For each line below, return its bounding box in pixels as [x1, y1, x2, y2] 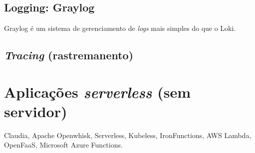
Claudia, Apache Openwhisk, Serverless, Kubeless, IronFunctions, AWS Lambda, [4, 130, 252, 140]
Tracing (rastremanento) [4, 47, 134, 63]
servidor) [4, 101, 67, 121]
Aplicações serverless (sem [4, 81, 191, 102]
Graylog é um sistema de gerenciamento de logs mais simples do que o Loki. [4, 23, 236, 33]
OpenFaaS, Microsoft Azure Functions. [4, 140, 123, 150]
